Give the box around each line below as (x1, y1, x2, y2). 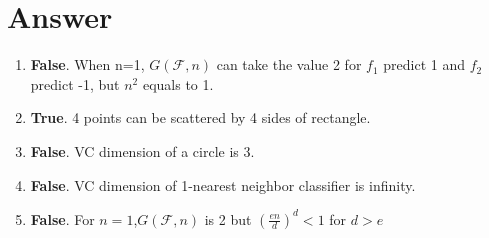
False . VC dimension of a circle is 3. (30, 140, 255, 161)
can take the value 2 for (216, 54, 362, 75)
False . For (30, 208, 95, 229)
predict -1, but (30, 73, 120, 94)
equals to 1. (142, 73, 214, 94)
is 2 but (204, 208, 252, 229)
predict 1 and (383, 54, 465, 75)
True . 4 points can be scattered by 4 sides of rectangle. (30, 107, 371, 128)
